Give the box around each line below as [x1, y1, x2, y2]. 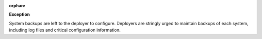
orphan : [9, 3, 26, 8]
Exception [9, 12, 30, 17]
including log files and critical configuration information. [9, 27, 121, 33]
